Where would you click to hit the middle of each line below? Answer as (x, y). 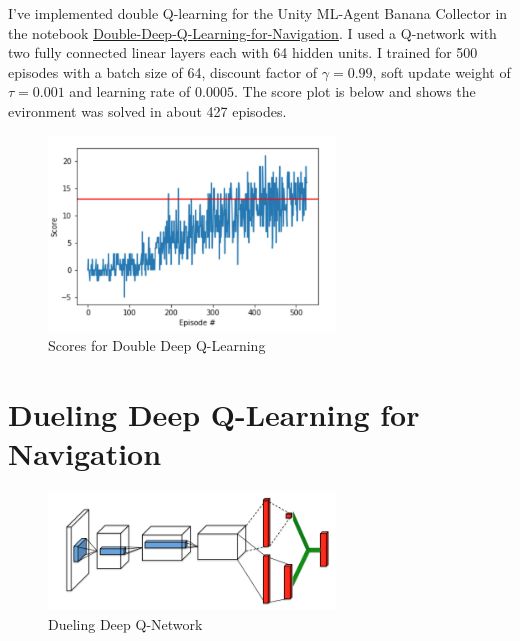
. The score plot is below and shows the (354, 91)
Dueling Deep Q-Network (125, 623)
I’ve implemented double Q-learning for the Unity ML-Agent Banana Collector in (258, 13)
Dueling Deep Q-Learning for (214, 413)
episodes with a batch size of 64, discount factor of (163, 71)
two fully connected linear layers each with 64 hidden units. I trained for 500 (243, 52)
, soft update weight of (441, 71)
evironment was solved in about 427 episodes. (147, 110)
